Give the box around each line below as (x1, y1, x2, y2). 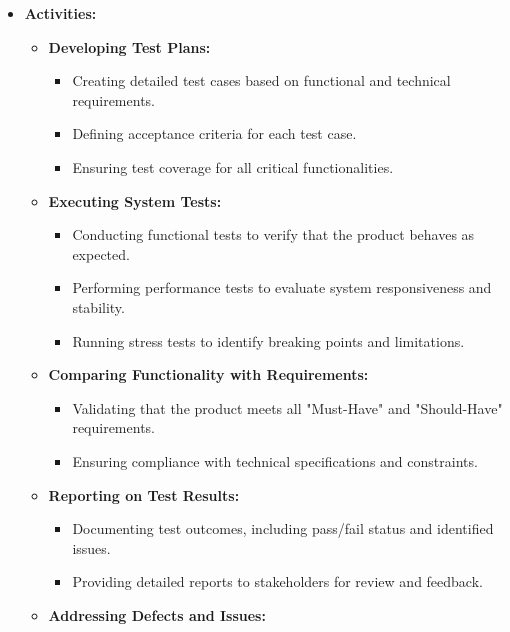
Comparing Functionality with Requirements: (48, 364, 369, 385)
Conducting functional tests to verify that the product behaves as (72, 224, 475, 245)
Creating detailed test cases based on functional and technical (72, 70, 451, 91)
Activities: (24, 3, 97, 23)
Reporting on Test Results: (48, 484, 240, 505)
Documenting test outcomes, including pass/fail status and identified (72, 518, 494, 539)
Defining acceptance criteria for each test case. (72, 123, 357, 144)
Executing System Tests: (48, 190, 222, 211)
